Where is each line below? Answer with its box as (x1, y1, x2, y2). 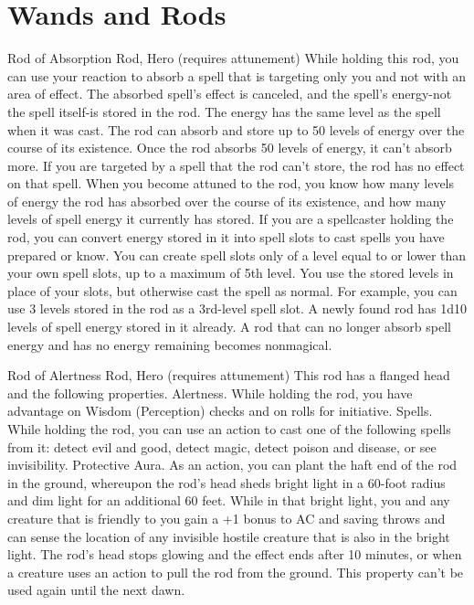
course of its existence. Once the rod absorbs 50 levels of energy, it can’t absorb (7, 138, 452, 157)
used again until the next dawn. (7, 580, 185, 600)
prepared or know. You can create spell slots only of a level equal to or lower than (7, 245, 467, 264)
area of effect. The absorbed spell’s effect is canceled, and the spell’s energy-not (7, 84, 452, 103)
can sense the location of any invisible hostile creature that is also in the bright (7, 526, 450, 546)
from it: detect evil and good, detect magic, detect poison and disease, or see (7, 437, 437, 456)
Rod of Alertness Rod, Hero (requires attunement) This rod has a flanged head (7, 366, 450, 385)
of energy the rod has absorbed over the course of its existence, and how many (7, 191, 447, 210)
